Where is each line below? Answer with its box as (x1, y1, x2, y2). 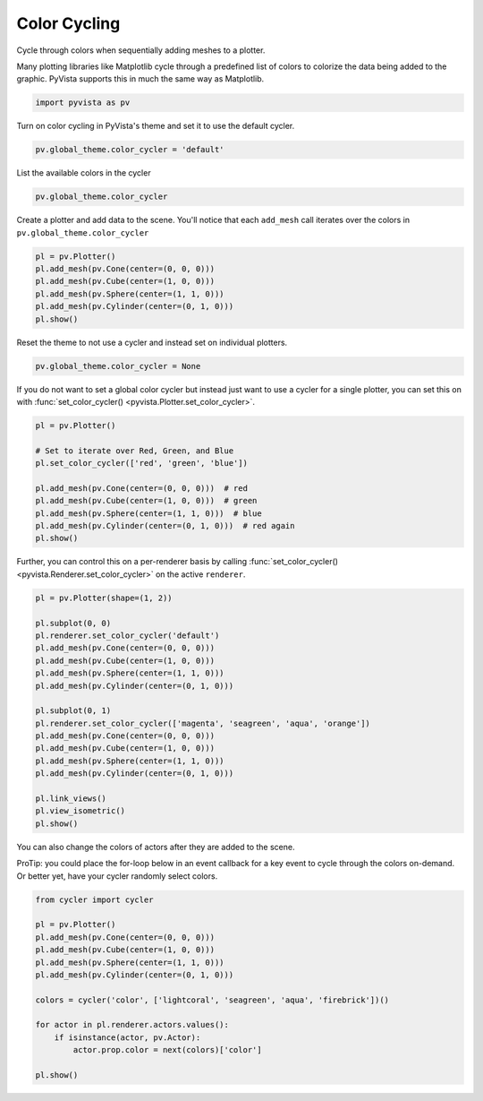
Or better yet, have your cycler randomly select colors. (16, 870, 218, 882)
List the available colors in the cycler (16, 168, 151, 178)
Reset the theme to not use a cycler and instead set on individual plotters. (16, 337, 288, 348)
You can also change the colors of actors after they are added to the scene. (16, 841, 295, 852)
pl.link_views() (35, 794, 107, 804)
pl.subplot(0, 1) (35, 706, 112, 716)
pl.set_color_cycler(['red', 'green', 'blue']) (35, 458, 248, 469)
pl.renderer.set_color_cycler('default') (35, 630, 220, 641)
